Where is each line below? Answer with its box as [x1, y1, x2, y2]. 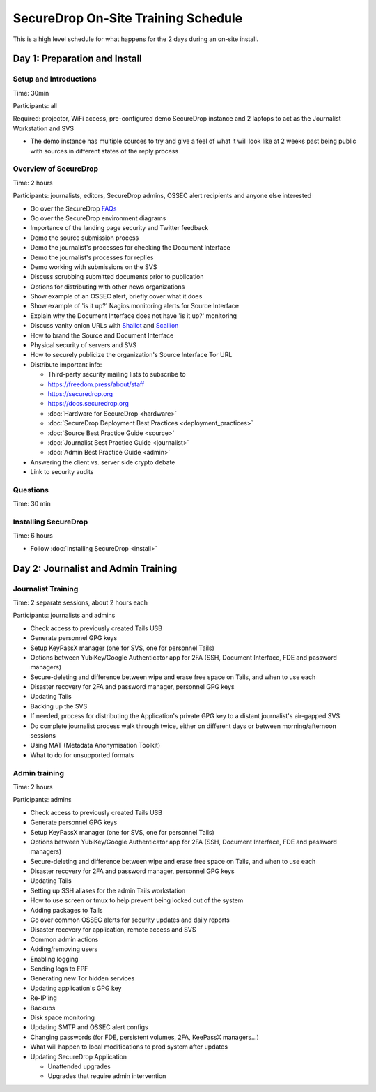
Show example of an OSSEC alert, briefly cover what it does [30, 292, 203, 301]
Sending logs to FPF [30, 964, 88, 973]
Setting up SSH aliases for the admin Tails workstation [30, 886, 186, 895]
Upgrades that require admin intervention [47, 1072, 166, 1080]
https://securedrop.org [47, 390, 113, 397]
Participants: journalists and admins [13, 611, 116, 620]
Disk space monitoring [30, 1013, 95, 1022]
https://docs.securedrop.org [47, 400, 129, 408]
